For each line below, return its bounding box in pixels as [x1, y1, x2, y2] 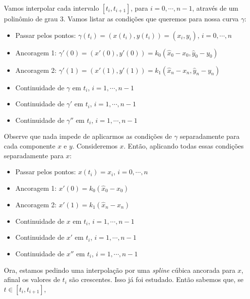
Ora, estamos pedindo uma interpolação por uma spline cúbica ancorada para [4, 265, 235, 275]
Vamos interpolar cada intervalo [4, 3, 99, 13]
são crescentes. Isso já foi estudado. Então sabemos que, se [69, 274, 244, 284]
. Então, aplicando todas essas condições [124, 140, 244, 150]
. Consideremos [72, 140, 118, 150]
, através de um [192, 3, 238, 13]
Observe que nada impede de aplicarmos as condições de [4, 131, 172, 141]
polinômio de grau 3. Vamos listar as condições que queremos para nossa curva [4, 14, 239, 23]
